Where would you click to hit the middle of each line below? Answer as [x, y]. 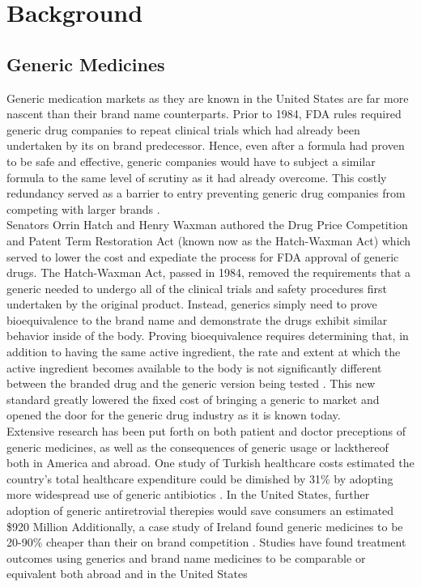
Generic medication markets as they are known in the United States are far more [208, 98]
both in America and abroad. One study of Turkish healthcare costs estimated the [210, 463]
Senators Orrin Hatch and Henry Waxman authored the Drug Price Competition [207, 225]
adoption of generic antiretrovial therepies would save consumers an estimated [200, 510]
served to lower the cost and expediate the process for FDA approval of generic [203, 256]
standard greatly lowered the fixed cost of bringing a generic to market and [193, 399]
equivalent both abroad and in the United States [127, 574]
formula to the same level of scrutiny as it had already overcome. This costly [197, 177]
